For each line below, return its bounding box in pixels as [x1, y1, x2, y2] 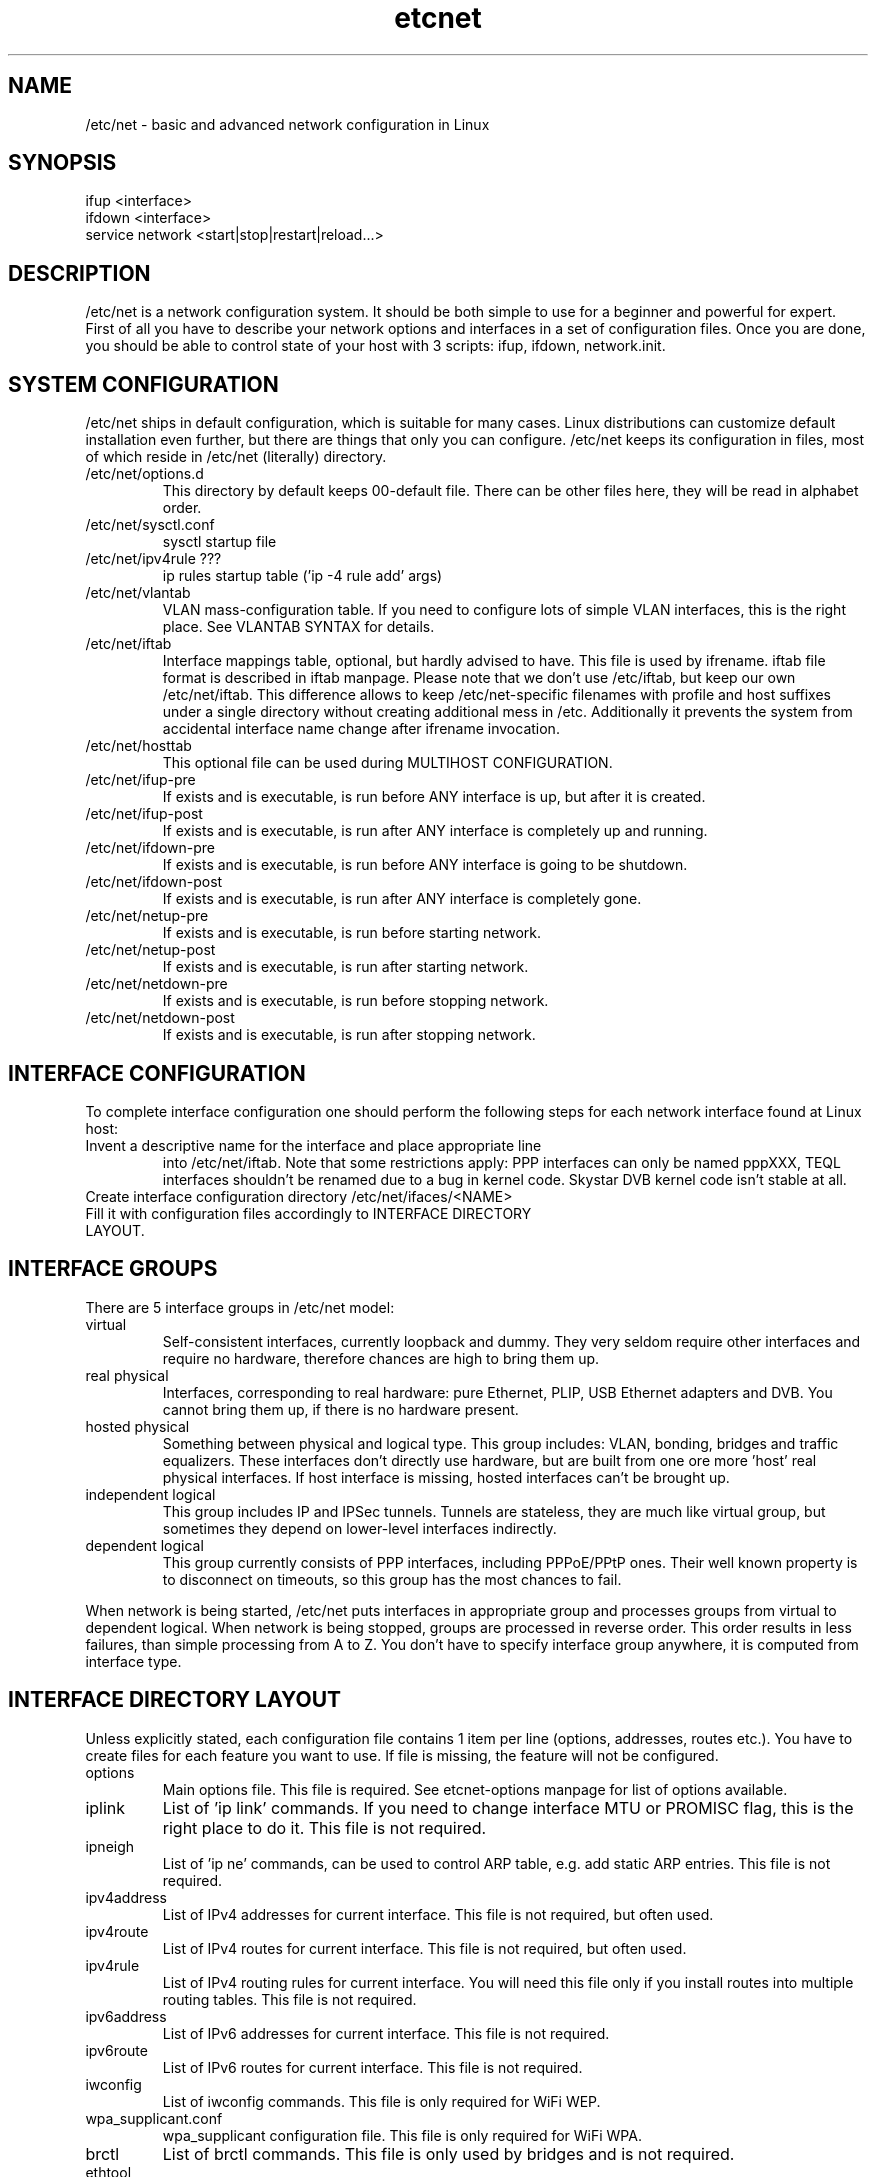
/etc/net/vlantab [85, 584, 191, 602]
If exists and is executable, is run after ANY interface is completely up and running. [162, 822, 708, 840]
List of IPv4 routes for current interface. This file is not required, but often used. [162, 1939, 687, 1957]
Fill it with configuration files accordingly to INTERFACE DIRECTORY [85, 1204, 532, 1222]
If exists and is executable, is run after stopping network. [162, 1026, 536, 1044]
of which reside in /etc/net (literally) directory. [85, 448, 387, 466]
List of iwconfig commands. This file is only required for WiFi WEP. [162, 2092, 601, 2110]
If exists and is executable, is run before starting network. [162, 924, 541, 942]
